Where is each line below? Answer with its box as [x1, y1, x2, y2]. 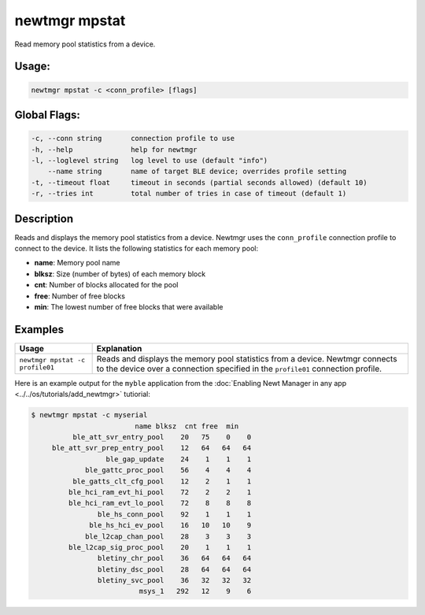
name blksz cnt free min [135, 421, 239, 431]
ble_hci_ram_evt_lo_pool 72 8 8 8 [68, 498, 252, 508]
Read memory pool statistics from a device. [14, 39, 156, 49]
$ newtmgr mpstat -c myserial [31, 410, 148, 420]
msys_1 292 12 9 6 [139, 587, 252, 596]
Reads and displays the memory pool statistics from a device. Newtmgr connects [96, 353, 397, 364]
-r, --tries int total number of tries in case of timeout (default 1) [31, 189, 347, 198]
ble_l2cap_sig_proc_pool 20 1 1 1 [68, 543, 252, 551]
